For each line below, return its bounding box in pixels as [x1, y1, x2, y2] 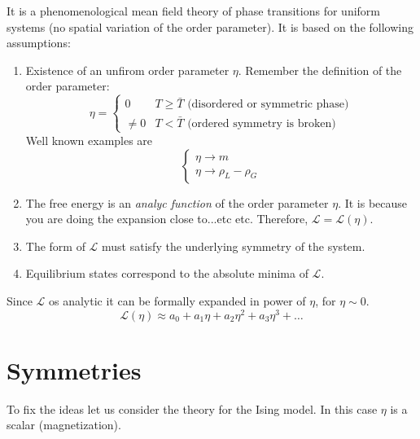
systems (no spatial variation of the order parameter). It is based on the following [7, 18, 413, 35]
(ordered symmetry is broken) [187, 117, 336, 130]
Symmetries [7, 353, 142, 386]
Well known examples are [25, 131, 153, 148]
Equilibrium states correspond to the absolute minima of [25, 265, 308, 282]
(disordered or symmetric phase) [187, 99, 349, 111]
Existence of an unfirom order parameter [25, 61, 230, 78]
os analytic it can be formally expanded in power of [49, 292, 306, 309]
